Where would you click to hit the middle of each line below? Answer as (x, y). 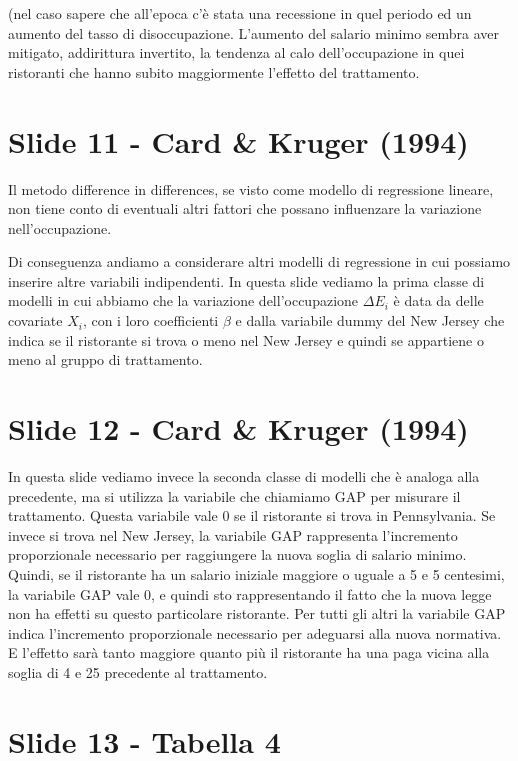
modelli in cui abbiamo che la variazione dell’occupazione (183, 300)
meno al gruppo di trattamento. (105, 359)
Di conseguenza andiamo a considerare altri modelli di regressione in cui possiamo (259, 261)
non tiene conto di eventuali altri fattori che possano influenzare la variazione (245, 208)
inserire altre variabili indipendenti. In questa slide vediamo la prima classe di (246, 280)
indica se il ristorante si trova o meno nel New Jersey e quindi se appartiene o (246, 339)
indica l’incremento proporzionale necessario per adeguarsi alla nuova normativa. (255, 632)
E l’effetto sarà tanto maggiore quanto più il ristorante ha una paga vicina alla (249, 652)
